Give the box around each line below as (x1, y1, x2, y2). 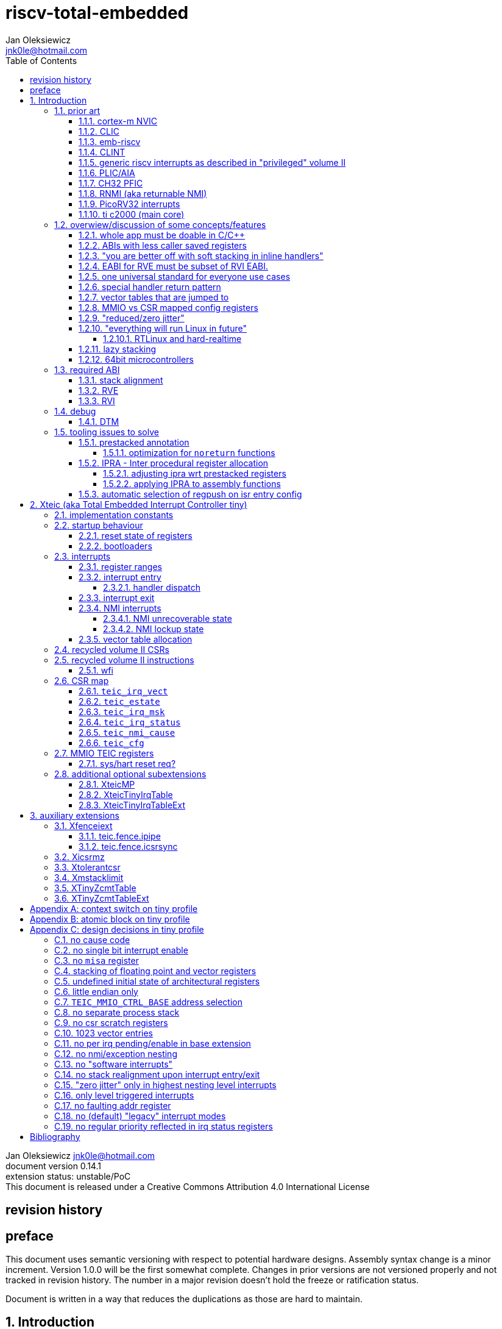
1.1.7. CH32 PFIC (79, 177, 143, 188)
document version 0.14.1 (5, 1160, 101, 1171)
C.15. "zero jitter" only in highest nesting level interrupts (54, 1079, 277, 1090)
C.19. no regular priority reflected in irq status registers (54, 1121, 273, 1131)
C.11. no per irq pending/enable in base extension (54, 1038, 251, 1049)
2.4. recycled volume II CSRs (54, 644, 169, 655)
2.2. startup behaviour (54, 519, 143, 530)
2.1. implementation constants (54, 509, 174, 520)
